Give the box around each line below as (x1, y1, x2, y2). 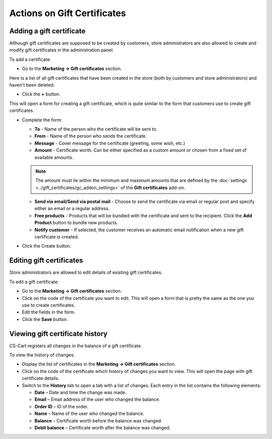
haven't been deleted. (9, 82, 55, 88)
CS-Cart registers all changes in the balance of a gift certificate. (9, 343, 142, 349)
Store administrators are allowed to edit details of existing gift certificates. (9, 270, 163, 276)
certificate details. (22, 375, 60, 382)
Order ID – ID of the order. (34, 403, 89, 409)
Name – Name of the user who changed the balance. (34, 411, 145, 417)
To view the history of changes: (9, 352, 75, 358)
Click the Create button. (22, 243, 72, 249)
